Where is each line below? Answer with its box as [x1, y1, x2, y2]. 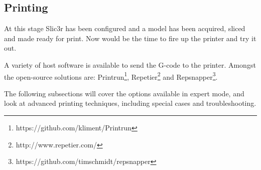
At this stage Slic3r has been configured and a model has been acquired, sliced [4, 23, 245, 34]
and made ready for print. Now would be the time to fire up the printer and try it [4, 33, 256, 43]
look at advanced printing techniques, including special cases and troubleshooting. [4, 98, 256, 108]
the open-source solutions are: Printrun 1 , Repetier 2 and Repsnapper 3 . [4, 70, 218, 82]
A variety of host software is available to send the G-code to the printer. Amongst [4, 59, 256, 70]
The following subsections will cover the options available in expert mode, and [4, 88, 244, 98]
